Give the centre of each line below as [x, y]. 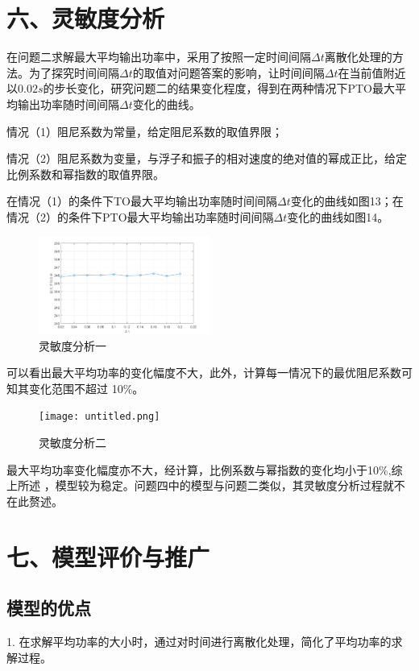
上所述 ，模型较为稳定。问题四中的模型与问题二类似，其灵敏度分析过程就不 [206, 485]
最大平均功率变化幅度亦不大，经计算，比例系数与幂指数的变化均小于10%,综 [205, 469]
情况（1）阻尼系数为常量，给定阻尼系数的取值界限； [145, 131]
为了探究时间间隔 [74, 72]
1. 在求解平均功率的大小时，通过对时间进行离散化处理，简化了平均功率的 [199, 642]
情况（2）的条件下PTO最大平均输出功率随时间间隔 [140, 216]
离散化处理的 [358, 57]
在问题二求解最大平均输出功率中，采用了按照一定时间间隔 [159, 57]
